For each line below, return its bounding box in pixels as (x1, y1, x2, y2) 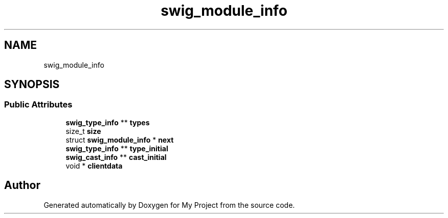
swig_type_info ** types (65, 118, 150, 127)
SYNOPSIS (4, 78, 60, 91)
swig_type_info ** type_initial (65, 144, 168, 153)
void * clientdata (65, 161, 123, 170)
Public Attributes (4, 99, 73, 110)
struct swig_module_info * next (65, 135, 174, 144)
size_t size (65, 126, 101, 135)
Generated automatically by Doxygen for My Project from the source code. (43, 200, 295, 209)
